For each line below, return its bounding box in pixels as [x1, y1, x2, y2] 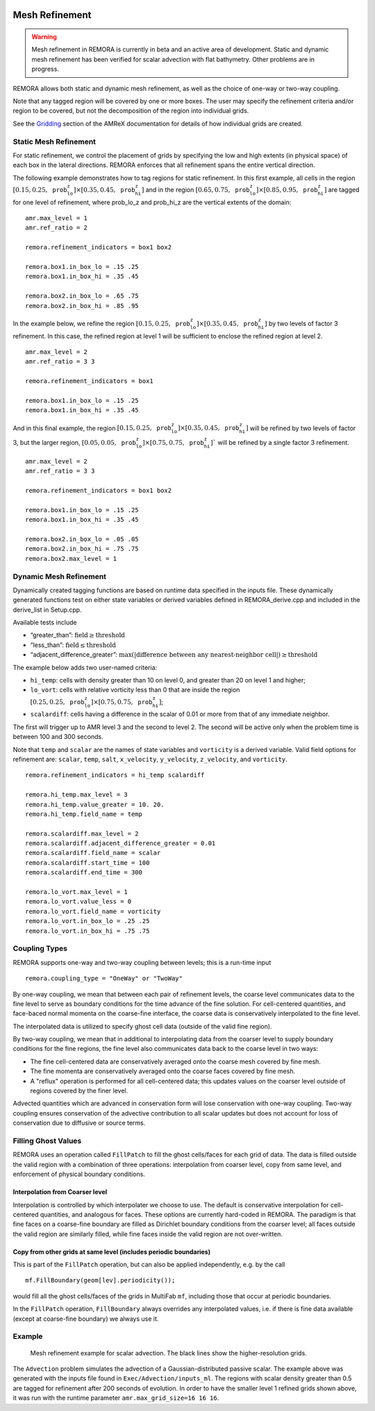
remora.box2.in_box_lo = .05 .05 [25, 535, 139, 543]
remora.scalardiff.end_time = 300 [25, 869, 142, 876]
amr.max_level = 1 [25, 214, 88, 222]
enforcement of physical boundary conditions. [12, 1170, 146, 1178]
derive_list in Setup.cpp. [12, 605, 83, 614]
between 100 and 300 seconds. [12, 733, 103, 741]
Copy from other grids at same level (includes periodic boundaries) [12, 1248, 211, 1256]
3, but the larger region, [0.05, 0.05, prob [12, 439, 137, 447]
